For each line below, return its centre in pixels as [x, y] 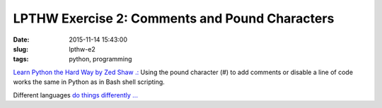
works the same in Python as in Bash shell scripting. [89, 82]
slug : [21, 49]
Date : [21, 40]
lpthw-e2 [82, 49]
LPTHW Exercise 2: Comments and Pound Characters [174, 18]
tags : [21, 59]
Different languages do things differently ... [75, 95]
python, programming [100, 59]
